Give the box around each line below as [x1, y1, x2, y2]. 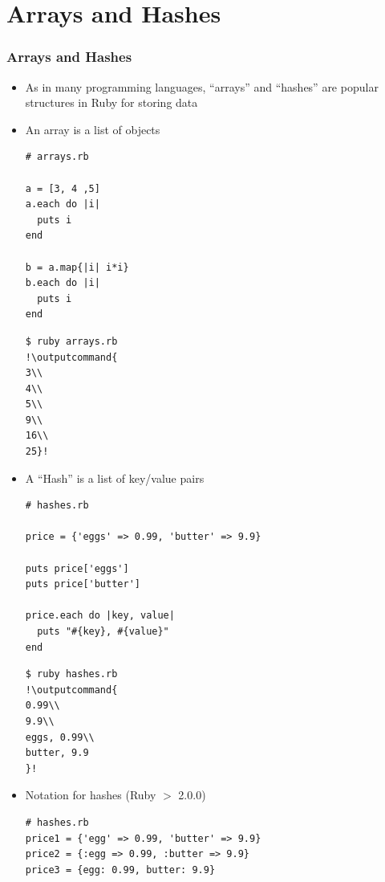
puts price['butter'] [25, 578, 140, 590]
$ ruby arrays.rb [25, 335, 118, 347]
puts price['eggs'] [25, 562, 129, 574]
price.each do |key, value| [25, 610, 175, 622]
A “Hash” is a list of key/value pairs [25, 469, 205, 486]
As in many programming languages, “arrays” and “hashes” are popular [25, 78, 379, 95]
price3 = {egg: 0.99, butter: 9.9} [25, 864, 216, 876]
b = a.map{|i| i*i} [25, 261, 129, 273]
